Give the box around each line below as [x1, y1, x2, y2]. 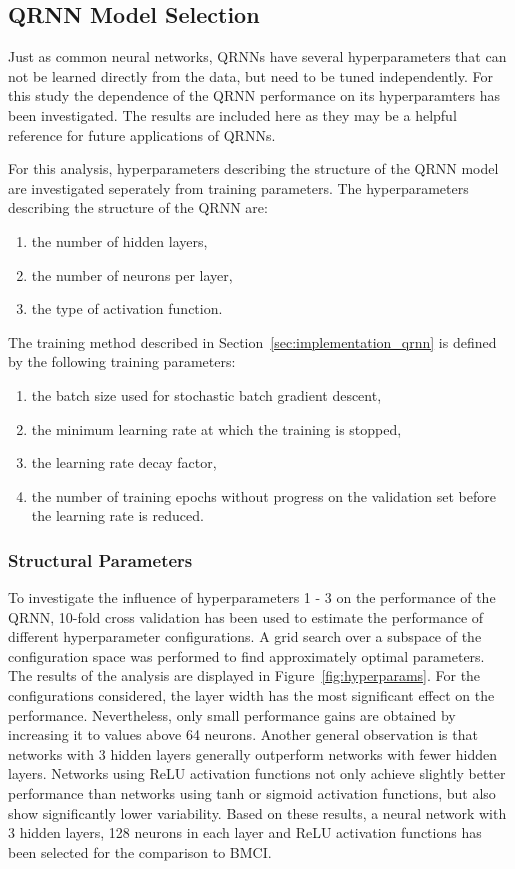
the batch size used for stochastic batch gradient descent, [31, 384, 382, 405]
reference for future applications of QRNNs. [8, 124, 276, 145]
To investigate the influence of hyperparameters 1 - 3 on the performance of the [8, 587, 496, 608]
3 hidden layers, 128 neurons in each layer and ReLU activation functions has [8, 822, 482, 843]
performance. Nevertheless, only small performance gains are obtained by [8, 704, 456, 725]
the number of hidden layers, [31, 230, 208, 251]
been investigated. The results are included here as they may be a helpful [8, 104, 457, 125]
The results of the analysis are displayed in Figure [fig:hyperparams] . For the [8, 665, 481, 686]
